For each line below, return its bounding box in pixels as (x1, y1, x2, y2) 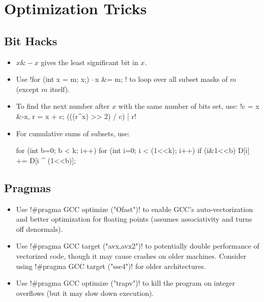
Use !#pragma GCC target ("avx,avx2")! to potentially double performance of (16, 240, 259, 251)
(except (16, 83, 39, 94)
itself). (50, 83, 70, 94)
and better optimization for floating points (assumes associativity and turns (16, 214, 252, 224)
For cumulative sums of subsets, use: (16, 128, 130, 138)
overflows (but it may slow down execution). (16, 287, 154, 298)
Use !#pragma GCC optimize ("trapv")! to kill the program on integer (16, 278, 236, 288)
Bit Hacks (4, 33, 57, 48)
